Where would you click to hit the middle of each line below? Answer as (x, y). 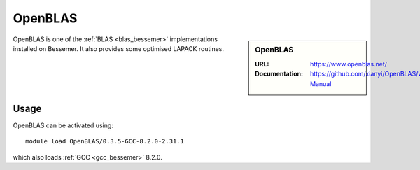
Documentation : (279, 74)
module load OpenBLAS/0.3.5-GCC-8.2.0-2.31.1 (105, 141)
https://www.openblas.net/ (349, 64)
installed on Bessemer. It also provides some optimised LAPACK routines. (118, 48)
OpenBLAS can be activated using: (63, 125)
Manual (321, 83)
